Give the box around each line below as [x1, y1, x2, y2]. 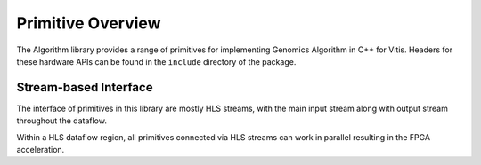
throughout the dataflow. [16, 115, 107, 126]
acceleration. [16, 145, 65, 155]
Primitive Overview [16, 13, 161, 33]
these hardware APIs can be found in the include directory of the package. [16, 56, 297, 67]
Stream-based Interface [16, 80, 153, 95]
